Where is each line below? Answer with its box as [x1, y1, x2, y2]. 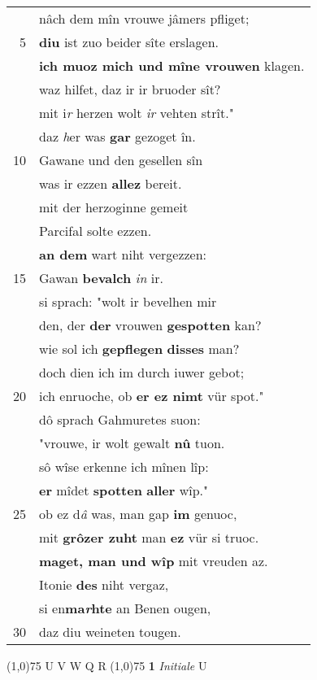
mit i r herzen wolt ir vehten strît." [39, 103, 234, 122]
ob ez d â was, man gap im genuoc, [39, 504, 237, 523]
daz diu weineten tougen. [39, 622, 181, 641]
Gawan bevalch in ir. [39, 268, 163, 287]
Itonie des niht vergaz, [39, 575, 169, 594]
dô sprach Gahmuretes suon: [39, 410, 201, 429]
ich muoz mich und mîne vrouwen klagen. [39, 56, 305, 75]
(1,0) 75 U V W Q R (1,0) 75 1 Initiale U [7, 657, 207, 673]
